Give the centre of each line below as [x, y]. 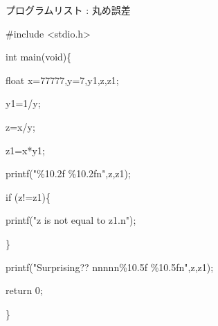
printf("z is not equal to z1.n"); [71, 220]
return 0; [24, 290]
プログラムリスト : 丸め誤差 [68, 10]
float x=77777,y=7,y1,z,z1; [62, 80]
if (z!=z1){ [28, 196]
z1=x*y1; [25, 150]
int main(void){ [39, 57]
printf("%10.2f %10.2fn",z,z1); [68, 173]
